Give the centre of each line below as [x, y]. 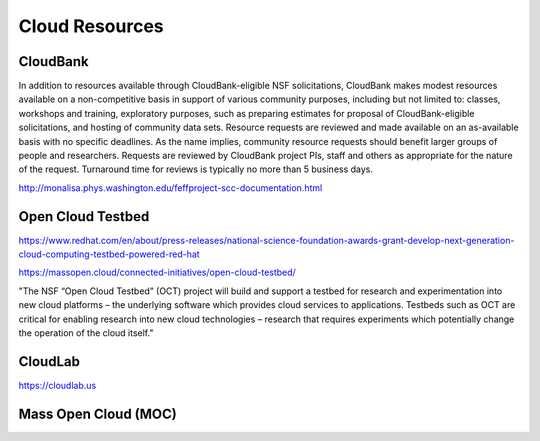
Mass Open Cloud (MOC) [97, 413]
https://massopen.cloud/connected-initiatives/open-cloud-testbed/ [157, 272]
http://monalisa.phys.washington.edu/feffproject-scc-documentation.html [170, 187]
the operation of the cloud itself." [86, 333]
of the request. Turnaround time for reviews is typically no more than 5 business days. [196, 169]
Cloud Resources [91, 26]
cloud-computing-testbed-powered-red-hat [109, 254]
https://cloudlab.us [57, 385]
